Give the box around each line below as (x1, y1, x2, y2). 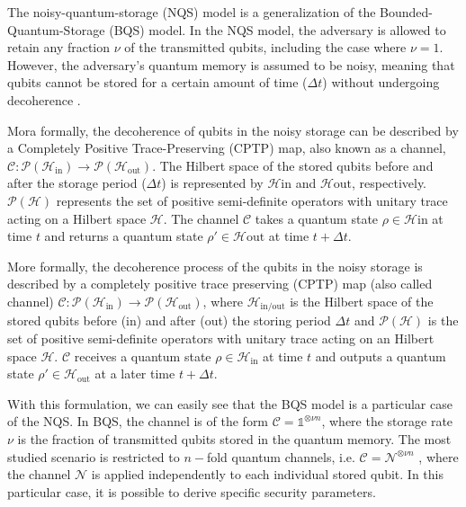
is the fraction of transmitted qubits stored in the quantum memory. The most (17, 429, 452, 448)
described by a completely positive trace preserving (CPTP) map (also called (7, 274, 433, 293)
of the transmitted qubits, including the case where (124, 38, 407, 57)
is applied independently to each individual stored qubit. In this (91, 465, 444, 484)
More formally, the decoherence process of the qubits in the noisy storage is (7, 256, 423, 275)
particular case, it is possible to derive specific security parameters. (7, 482, 376, 501)
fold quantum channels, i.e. (206, 447, 355, 466)
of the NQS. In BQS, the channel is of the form (7, 412, 269, 431)
